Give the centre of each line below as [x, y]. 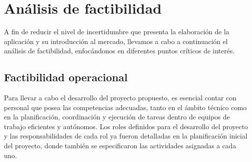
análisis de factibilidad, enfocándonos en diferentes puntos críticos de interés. [119, 51]
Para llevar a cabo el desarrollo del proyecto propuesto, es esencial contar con [120, 98]
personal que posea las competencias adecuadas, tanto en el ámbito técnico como [126, 107]
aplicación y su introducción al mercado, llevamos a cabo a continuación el [116, 41]
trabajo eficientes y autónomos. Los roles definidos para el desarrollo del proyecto [126, 126]
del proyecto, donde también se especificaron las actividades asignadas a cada [120, 146]
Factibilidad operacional [66, 77]
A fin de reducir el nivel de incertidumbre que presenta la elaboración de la [117, 32]
